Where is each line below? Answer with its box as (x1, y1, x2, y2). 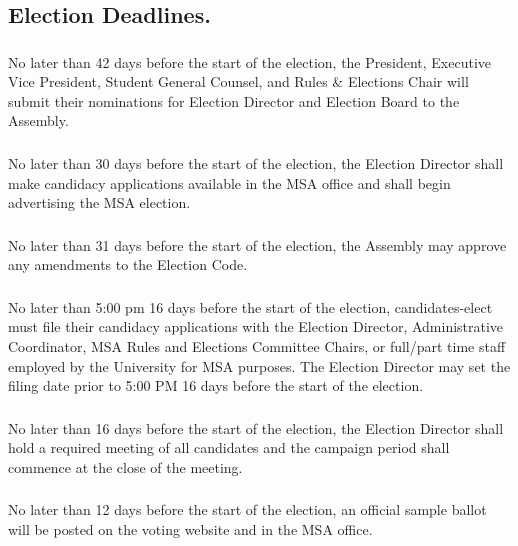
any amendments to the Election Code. (8, 254, 248, 275)
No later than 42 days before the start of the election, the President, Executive (8, 51, 491, 72)
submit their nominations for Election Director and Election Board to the (8, 90, 460, 111)
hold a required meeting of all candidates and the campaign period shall (8, 437, 450, 458)
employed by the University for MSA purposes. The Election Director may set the (8, 355, 511, 376)
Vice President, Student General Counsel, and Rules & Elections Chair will (8, 71, 469, 92)
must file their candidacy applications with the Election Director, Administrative (8, 316, 504, 337)
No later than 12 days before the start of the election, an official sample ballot (8, 499, 487, 520)
